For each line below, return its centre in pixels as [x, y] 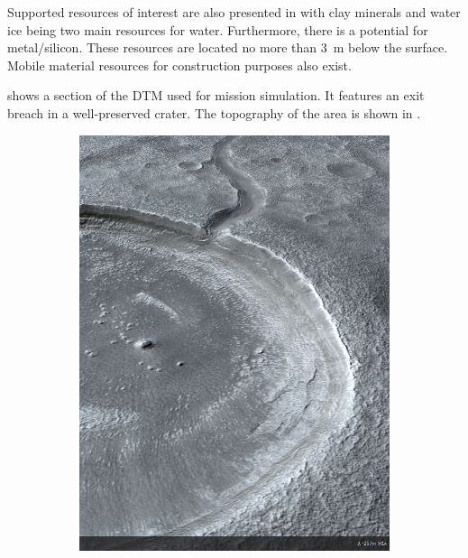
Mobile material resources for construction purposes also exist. [179, 65]
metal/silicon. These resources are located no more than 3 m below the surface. [228, 47]
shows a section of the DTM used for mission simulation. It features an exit [216, 95]
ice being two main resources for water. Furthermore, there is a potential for [218, 29]
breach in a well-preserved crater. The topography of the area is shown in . [214, 112]
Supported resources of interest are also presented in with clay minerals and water [234, 12]
